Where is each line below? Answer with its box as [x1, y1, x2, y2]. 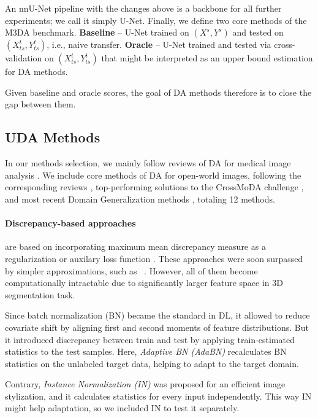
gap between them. [5, 98, 76, 110]
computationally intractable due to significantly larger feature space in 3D [5, 276, 283, 289]
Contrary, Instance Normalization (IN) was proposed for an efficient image [5, 377, 286, 390]
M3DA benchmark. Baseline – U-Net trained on [5, 26, 189, 39]
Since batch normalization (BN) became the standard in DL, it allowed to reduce [5, 309, 310, 322]
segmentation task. [5, 288, 75, 301]
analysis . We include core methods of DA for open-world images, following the [5, 168, 301, 181]
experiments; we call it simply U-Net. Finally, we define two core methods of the [5, 14, 307, 26]
